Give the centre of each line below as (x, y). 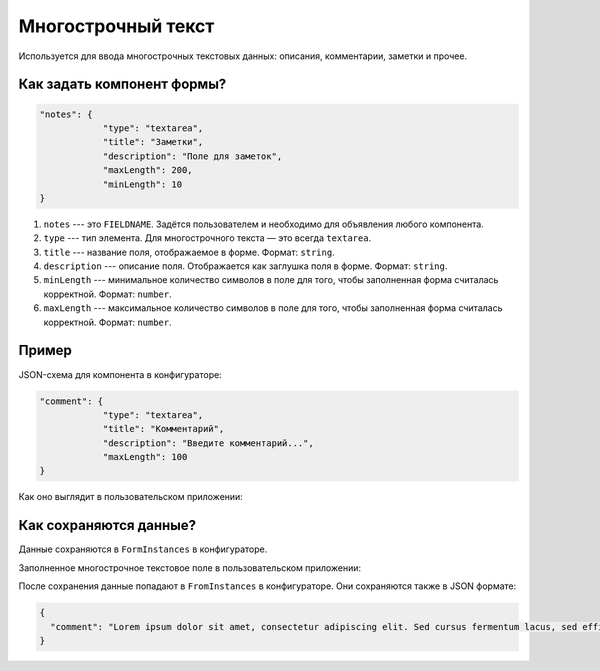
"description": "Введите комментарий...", (208, 443)
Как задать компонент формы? (122, 84)
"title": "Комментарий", (163, 429)
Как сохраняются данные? (107, 525)
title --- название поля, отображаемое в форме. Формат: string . (189, 252)
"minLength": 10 (142, 184)
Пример (45, 350)
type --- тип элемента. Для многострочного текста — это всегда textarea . (207, 238)
